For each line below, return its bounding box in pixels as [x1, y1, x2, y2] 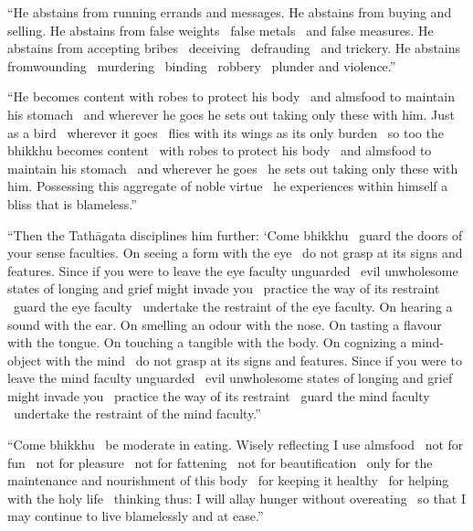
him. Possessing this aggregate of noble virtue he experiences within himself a [7, 176, 448, 196]
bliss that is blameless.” [7, 194, 137, 213]
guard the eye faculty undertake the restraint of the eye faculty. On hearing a [13, 296, 453, 315]
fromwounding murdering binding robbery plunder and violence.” [7, 56, 396, 75]
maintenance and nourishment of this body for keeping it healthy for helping [7, 471, 449, 490]
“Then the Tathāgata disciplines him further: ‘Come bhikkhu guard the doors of [7, 225, 463, 244]
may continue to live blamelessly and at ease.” [7, 506, 264, 526]
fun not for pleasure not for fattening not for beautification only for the [7, 452, 433, 472]
